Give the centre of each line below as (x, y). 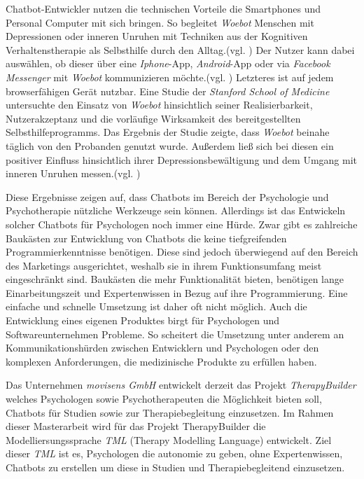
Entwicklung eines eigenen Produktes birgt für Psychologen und (143, 320)
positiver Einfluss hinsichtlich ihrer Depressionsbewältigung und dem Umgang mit (182, 159)
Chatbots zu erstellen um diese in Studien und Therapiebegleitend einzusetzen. (175, 467)
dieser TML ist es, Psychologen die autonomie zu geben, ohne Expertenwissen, (174, 453)
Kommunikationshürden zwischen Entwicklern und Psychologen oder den (162, 348)
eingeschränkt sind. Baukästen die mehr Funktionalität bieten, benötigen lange (175, 279)
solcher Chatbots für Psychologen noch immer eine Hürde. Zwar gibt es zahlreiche (182, 224)
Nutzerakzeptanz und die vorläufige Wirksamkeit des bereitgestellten (153, 118)
